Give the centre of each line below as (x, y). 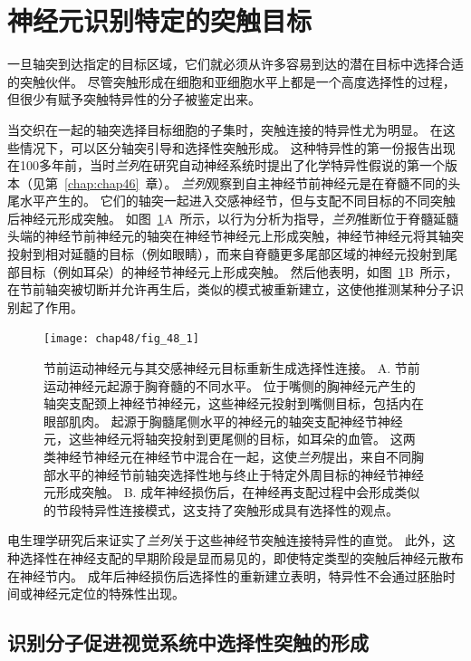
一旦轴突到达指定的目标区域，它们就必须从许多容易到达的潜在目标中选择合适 (235, 64)
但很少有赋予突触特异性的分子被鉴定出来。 (134, 99)
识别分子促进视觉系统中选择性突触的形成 (188, 642)
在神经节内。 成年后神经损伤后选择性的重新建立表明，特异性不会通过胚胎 (225, 575)
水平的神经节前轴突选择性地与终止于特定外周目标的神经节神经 (240, 474)
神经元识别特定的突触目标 (160, 20)
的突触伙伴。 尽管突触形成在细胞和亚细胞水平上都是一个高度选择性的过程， (231, 81)
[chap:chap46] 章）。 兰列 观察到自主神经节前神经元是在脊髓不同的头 (263, 182)
